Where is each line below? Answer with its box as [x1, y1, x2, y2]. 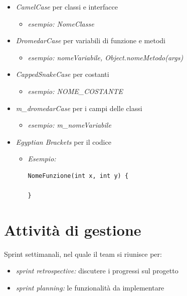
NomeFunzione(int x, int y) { [28, 172, 129, 179]
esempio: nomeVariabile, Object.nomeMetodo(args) [28, 52, 183, 62]
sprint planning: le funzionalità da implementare [16, 282, 164, 293]
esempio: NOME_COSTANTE [28, 85, 123, 96]
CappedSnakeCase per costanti [16, 69, 109, 79]
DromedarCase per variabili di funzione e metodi [16, 35, 165, 46]
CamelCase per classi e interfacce [16, 2, 118, 12]
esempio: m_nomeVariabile [28, 120, 111, 130]
